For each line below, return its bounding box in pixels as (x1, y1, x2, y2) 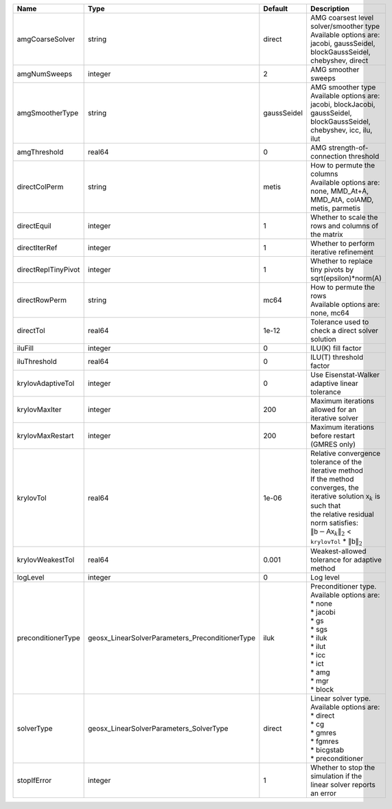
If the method (310, 475, 354, 483)
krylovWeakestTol (16, 555, 75, 565)
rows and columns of (310, 221, 379, 230)
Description (310, 4, 350, 13)
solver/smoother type (310, 21, 380, 31)
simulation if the (310, 771, 362, 781)
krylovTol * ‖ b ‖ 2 (310, 536, 363, 547)
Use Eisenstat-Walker (310, 370, 380, 379)
